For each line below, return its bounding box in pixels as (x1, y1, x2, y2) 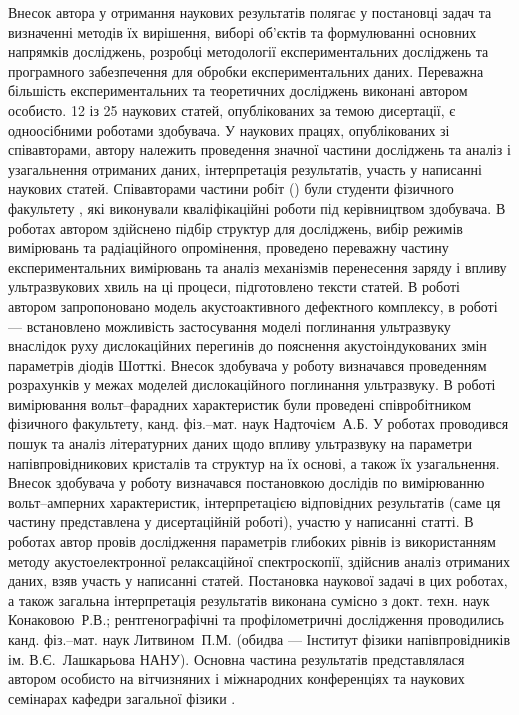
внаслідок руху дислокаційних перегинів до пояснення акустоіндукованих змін (8, 335, 487, 356)
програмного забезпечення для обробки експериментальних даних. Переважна (8, 60, 484, 81)
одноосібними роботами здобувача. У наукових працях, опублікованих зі (8, 119, 450, 140)
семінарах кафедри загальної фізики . (8, 687, 236, 708)
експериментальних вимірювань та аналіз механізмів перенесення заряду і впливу (8, 256, 507, 277)
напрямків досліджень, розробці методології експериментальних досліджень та (8, 41, 489, 62)
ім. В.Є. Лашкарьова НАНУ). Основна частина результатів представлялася (8, 648, 465, 669)
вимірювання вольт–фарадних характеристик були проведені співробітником (8, 393, 472, 414)
